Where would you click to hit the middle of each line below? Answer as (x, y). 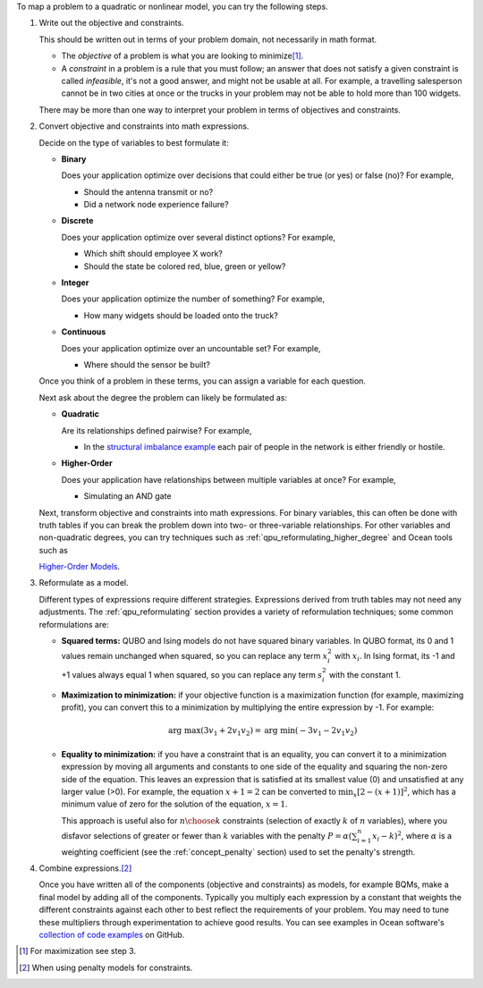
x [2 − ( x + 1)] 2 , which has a (404, 792)
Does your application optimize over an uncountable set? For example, (191, 348)
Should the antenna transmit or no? (148, 191)
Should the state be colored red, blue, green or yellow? (185, 266)
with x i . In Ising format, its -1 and (394, 657)
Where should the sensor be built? (147, 364)
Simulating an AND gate (127, 496)
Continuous (84, 332)
